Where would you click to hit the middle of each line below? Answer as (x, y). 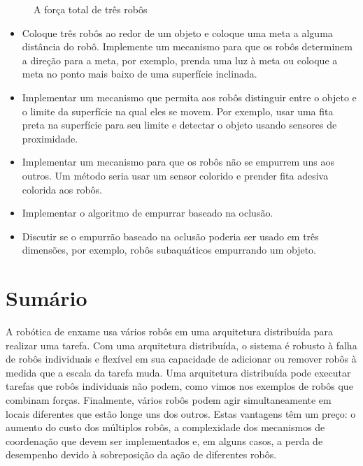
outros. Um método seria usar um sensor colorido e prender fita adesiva (175, 175)
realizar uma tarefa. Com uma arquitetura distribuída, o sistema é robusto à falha (181, 345)
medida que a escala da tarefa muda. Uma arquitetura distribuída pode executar (178, 372)
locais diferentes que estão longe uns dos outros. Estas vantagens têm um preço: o (181, 413)
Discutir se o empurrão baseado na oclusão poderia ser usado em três (170, 236)
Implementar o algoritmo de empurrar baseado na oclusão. (148, 213)
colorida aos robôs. (62, 189)
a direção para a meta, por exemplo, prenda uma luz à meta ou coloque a (180, 60)
